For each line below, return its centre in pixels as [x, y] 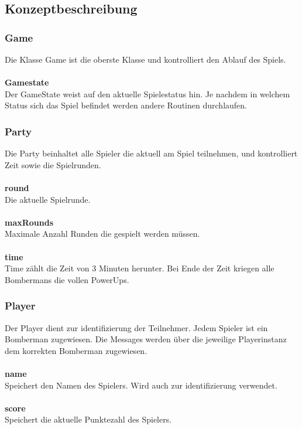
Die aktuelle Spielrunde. [48, 199]
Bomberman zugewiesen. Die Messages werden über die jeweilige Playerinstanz [146, 339]
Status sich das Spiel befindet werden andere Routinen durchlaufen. [126, 105]
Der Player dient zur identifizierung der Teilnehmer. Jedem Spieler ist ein [136, 327]
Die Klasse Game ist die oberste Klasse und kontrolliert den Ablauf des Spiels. [145, 59]
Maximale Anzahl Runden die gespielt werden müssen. [102, 234]
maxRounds [29, 222]
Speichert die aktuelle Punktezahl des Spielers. [88, 419]
